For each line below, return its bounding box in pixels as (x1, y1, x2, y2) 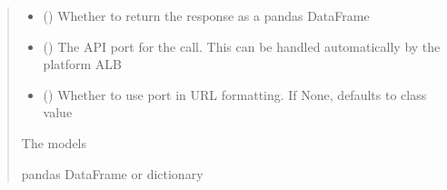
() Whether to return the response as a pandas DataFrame (43, 6, 370, 25)
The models (21, 133, 87, 152)
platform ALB (43, 55, 122, 74)
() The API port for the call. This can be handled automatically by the (43, 36, 441, 55)
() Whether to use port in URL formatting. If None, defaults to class (43, 85, 427, 104)
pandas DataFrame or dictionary (21, 164, 204, 183)
